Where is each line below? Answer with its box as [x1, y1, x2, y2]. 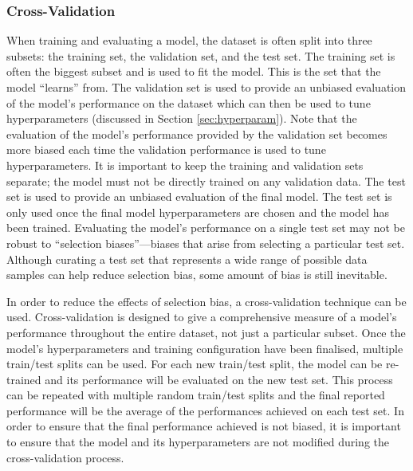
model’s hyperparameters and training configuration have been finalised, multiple [6, 340, 403, 356]
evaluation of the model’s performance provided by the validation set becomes [6, 125, 387, 142]
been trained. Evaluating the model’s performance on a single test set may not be [6, 219, 405, 236]
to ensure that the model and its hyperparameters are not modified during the [6, 434, 389, 450]
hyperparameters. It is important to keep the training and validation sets [6, 156, 364, 173]
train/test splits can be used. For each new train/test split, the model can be [6, 355, 383, 372]
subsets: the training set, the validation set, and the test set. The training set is [6, 47, 395, 64]
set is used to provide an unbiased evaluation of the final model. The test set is [6, 188, 392, 205]
